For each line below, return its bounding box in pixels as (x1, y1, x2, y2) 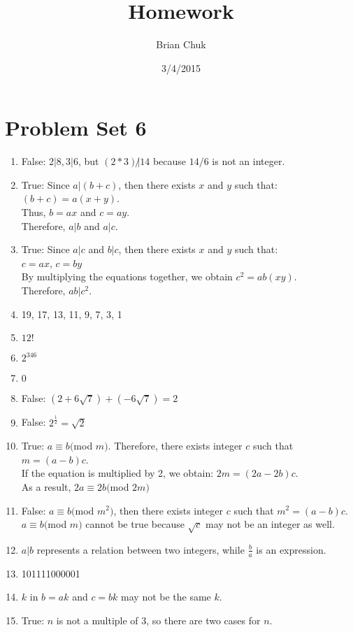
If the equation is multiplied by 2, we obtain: (21, 466, 214, 480)
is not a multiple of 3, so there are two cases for (56, 612, 261, 627)
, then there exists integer (113, 503, 223, 517)
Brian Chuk (156, 37, 206, 52)
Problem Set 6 (5, 113, 147, 142)
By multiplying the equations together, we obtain (21, 269, 233, 284)
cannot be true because (85, 517, 185, 531)
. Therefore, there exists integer (108, 438, 243, 453)
